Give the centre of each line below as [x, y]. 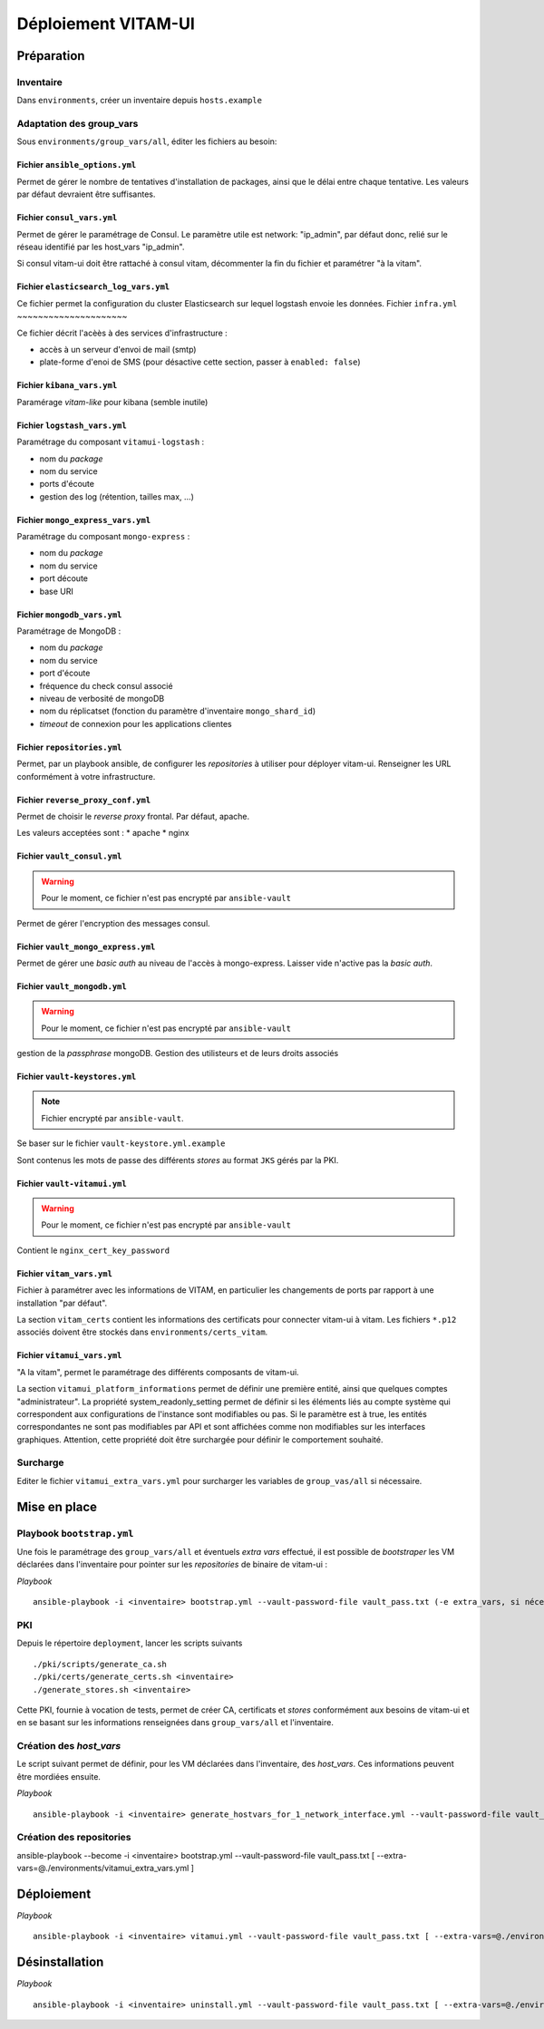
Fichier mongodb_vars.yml [69, 614]
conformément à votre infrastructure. [86, 776]
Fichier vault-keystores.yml [77, 1077]
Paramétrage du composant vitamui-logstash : [111, 442]
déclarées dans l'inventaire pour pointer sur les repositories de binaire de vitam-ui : [172, 1565]
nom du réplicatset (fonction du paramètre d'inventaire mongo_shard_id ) [178, 711]
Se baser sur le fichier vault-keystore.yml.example [121, 1143]
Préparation [51, 56]
